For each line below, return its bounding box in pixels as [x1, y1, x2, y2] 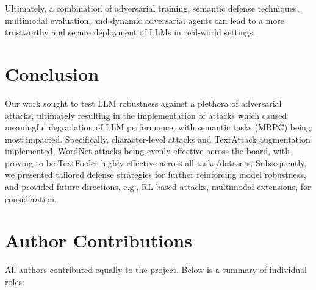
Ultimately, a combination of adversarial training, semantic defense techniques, [5, 2, 300, 14]
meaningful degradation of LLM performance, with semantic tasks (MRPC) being [5, 121, 311, 133]
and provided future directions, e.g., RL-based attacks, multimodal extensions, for [5, 180, 311, 193]
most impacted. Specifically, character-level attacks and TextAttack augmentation [5, 132, 311, 145]
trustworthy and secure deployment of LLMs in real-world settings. [5, 26, 256, 38]
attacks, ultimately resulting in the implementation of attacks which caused [5, 108, 287, 121]
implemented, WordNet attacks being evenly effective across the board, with [5, 144, 290, 157]
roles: [5, 275, 25, 288]
